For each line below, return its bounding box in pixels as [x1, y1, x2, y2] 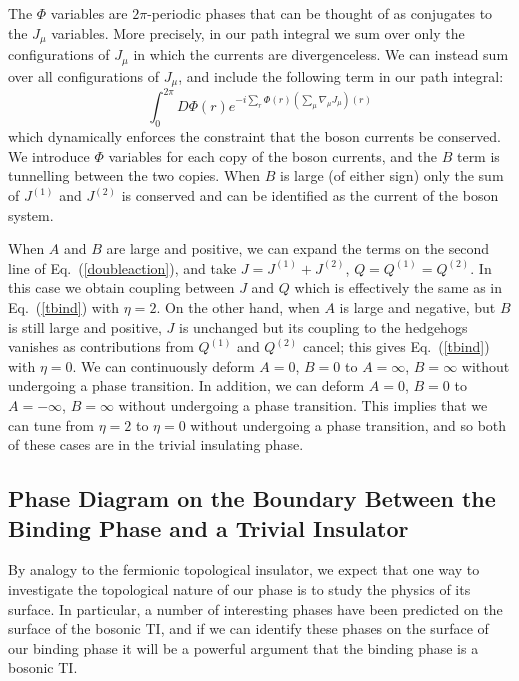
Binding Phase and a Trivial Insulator [8, 512, 409, 543]
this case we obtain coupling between [8, 277, 235, 298]
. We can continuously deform [72, 355, 255, 376]
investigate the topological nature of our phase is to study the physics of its [8, 578, 471, 599]
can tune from [8, 414, 94, 435]
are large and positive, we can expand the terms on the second [106, 238, 490, 259]
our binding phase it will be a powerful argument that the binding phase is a [8, 637, 479, 658]
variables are [50, 3, 128, 23]
